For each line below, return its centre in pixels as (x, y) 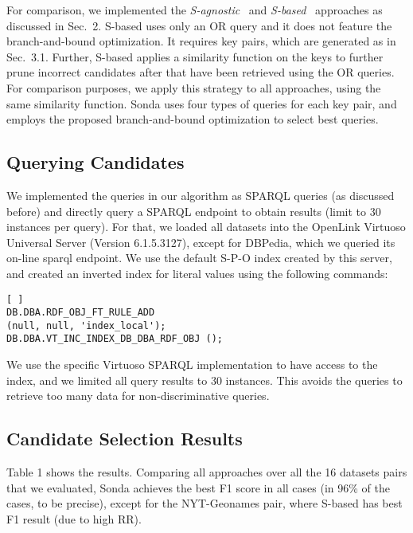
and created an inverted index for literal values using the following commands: (197, 273)
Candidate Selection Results (125, 439)
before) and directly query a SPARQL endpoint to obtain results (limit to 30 (194, 211)
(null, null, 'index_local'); (86, 325)
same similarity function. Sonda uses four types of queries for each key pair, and (202, 103)
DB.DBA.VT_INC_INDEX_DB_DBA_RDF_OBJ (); (115, 339)
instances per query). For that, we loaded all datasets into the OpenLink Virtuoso (206, 227)
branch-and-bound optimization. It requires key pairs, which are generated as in (201, 41)
